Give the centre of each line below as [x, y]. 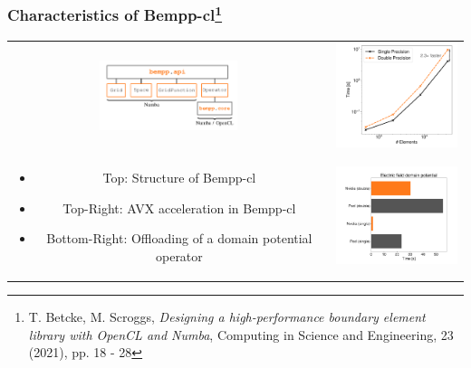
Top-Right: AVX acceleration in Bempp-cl [179, 208]
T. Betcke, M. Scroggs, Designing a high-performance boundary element [227, 316]
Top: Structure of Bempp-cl [179, 178]
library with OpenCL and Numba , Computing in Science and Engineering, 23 [241, 334]
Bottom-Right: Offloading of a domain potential [179, 238]
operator [179, 255]
